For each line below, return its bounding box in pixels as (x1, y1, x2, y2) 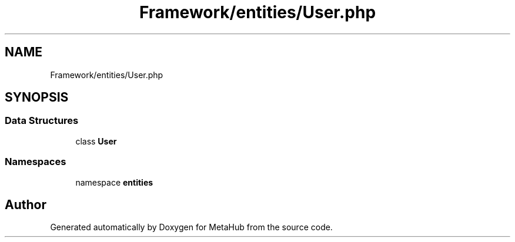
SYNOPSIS (5, 90, 69, 105)
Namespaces (5, 156, 66, 168)
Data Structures (5, 115, 79, 127)
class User (75, 136, 117, 146)
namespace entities (75, 177, 153, 187)
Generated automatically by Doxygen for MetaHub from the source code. (50, 222, 333, 233)
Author (5, 197, 46, 212)
